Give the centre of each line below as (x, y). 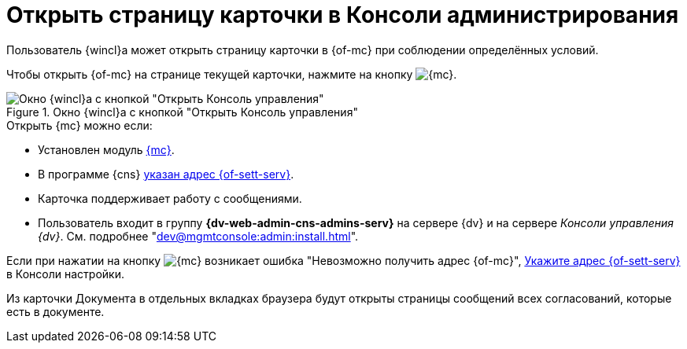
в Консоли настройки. (65, 274)
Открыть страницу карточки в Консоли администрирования (343, 15)
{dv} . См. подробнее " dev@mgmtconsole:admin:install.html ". (198, 236)
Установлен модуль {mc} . (106, 149)
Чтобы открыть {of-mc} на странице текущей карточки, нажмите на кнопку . (232, 74)
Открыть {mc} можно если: (79, 125)
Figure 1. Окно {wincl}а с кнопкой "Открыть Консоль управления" (182, 112)
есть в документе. (55, 311)
